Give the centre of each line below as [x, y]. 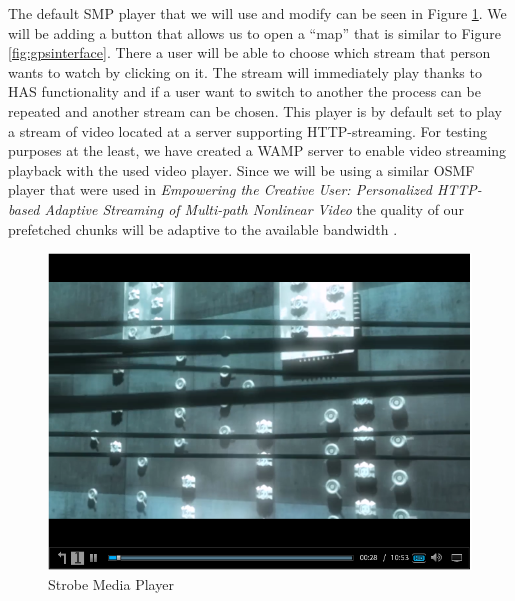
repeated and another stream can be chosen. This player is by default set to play [255, 110]
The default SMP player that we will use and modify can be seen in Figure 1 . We [257, 13]
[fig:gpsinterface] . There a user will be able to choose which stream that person [249, 52]
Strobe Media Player [111, 584]
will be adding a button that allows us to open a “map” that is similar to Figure [254, 32]
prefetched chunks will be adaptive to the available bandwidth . [203, 228]
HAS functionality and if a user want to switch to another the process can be [244, 91]
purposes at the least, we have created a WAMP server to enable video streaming [257, 150]
